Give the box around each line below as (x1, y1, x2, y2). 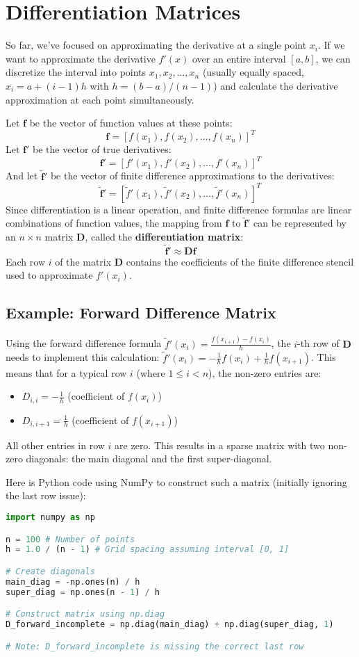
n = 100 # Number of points (6, 534, 135, 544)
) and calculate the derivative (213, 78, 338, 92)
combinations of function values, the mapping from (6, 216, 222, 230)
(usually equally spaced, (202, 65, 304, 79)
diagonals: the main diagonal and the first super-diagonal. (26, 451, 272, 466)
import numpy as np (6, 512, 95, 522)
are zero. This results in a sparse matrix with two (115, 437, 325, 452)
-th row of (297, 336, 340, 350)
